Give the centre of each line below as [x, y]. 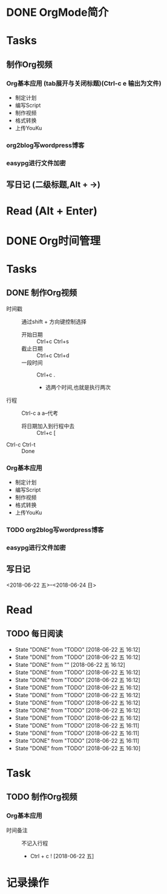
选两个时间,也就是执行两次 [78, 387]
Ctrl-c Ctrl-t [21, 445]
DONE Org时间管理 [54, 241]
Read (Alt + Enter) [52, 211]
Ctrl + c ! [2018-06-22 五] [62, 856]
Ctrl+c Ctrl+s [53, 341]
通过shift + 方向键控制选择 [54, 321]
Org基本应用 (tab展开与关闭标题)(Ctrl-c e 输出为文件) [84, 83]
